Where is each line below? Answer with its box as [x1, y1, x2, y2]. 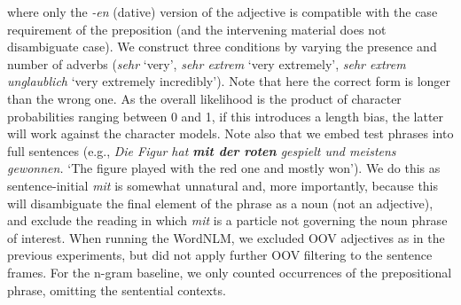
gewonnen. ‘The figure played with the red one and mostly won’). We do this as [7, 159, 441, 177]
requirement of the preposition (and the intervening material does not [7, 20, 387, 38]
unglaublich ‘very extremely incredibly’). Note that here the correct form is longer [7, 72, 451, 90]
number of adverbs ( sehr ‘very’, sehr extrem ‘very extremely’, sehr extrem [7, 54, 406, 73]
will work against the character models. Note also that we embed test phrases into [7, 124, 454, 143]
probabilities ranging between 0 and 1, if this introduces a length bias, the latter [7, 106, 444, 125]
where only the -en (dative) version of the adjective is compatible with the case [7, 3, 438, 20]
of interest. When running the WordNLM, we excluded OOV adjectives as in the [7, 228, 445, 246]
